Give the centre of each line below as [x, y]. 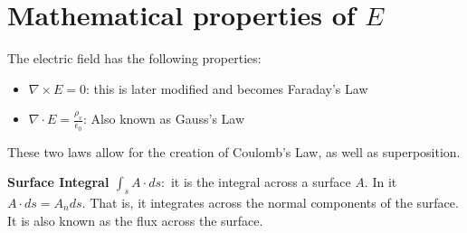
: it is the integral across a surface [256, 182]
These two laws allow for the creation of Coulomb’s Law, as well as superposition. [234, 151]
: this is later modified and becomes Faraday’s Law [227, 88]
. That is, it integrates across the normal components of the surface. [270, 202]
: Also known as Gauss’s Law [164, 119]
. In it [381, 182]
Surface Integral [58, 182]
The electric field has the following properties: [134, 58]
